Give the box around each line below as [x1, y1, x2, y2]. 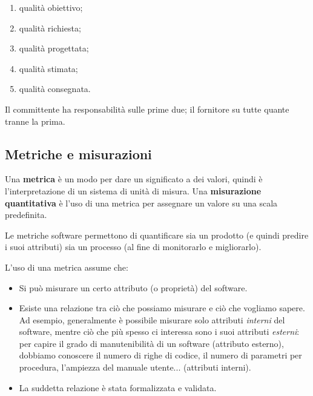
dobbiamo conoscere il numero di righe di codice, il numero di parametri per [19, 349, 302, 361]
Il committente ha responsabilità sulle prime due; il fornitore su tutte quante [5, 102, 289, 115]
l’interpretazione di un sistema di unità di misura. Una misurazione [5, 184, 262, 197]
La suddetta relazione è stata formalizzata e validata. [19, 381, 217, 394]
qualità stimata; [19, 62, 78, 74]
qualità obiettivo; [19, 1, 83, 13]
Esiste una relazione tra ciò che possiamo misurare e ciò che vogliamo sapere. [19, 302, 305, 314]
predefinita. [5, 208, 47, 221]
